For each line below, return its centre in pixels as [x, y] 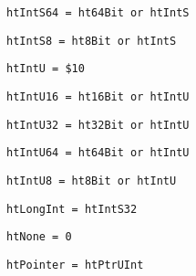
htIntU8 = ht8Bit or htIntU [92, 180]
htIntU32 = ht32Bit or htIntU [98, 125]
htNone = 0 [39, 237]
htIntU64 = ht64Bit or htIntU [98, 153]
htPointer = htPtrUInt [75, 265]
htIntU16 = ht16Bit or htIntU [98, 96]
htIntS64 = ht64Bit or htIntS [98, 13]
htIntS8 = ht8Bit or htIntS [92, 41]
